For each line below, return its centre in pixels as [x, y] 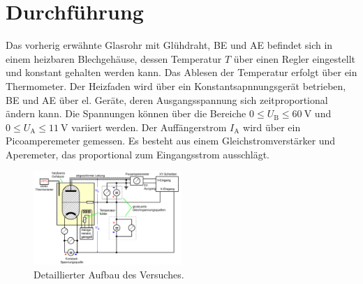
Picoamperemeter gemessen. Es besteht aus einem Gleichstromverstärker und [171, 141]
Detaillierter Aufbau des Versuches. [109, 274]
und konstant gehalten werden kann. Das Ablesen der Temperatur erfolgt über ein [181, 72]
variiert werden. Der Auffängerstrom [149, 127]
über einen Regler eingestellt [294, 58]
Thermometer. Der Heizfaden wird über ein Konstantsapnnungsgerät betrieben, [176, 85]
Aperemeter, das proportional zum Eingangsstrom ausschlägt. [138, 154]
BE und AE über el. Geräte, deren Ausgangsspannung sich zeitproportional [167, 99]
